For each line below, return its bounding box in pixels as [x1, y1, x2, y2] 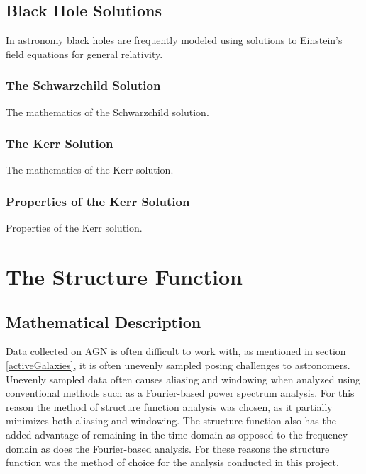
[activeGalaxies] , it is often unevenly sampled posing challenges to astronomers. [6, 358, 350, 372]
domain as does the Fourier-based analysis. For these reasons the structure [6, 441, 330, 456]
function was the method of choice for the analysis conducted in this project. [6, 455, 339, 470]
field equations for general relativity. [6, 46, 163, 61]
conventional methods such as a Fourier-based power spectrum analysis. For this [6, 385, 355, 400]
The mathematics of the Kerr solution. [6, 162, 174, 177]
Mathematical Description [6, 310, 201, 332]
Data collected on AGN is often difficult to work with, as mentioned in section [6, 344, 346, 359]
